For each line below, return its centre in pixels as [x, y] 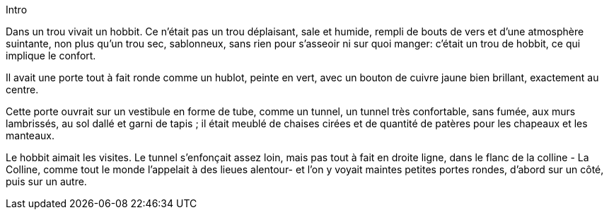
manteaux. [30, 135]
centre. [22, 89]
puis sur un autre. [46, 181]
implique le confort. [51, 56]
